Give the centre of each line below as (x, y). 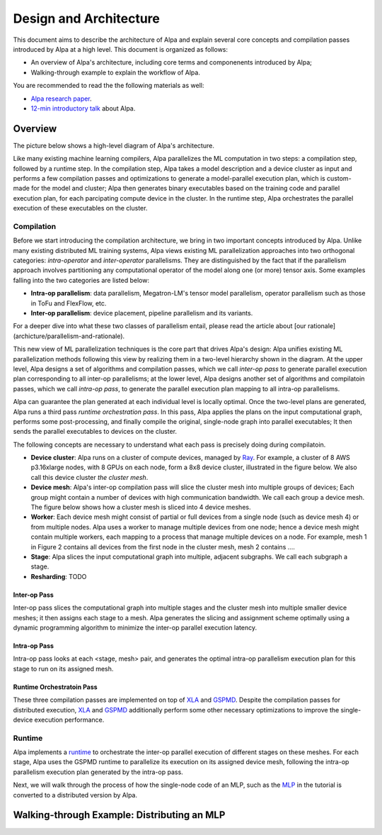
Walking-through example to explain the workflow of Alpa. (116, 72)
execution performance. (69, 719)
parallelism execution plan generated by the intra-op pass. (98, 772)
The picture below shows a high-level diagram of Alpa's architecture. (114, 145)
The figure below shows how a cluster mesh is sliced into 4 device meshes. (141, 508)
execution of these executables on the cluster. (80, 208)
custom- (339, 178)
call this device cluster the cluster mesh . (89, 477)
